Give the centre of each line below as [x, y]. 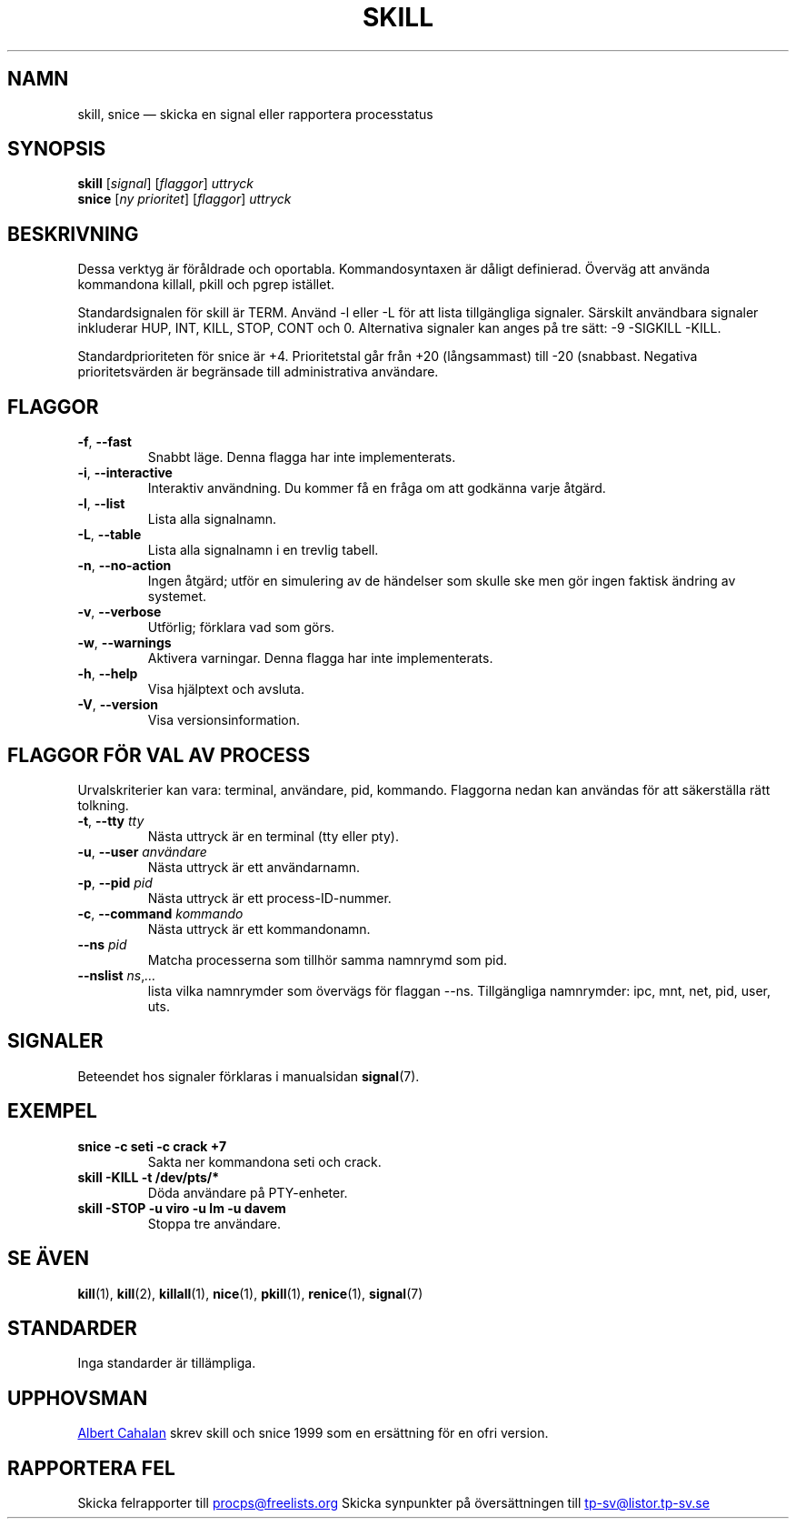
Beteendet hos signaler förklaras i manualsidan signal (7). [249, 1076]
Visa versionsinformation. [224, 720]
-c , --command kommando [160, 913]
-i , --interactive [125, 473]
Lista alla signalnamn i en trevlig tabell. [263, 550]
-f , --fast [104, 442]
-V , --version [118, 705]
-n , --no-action [124, 566]
